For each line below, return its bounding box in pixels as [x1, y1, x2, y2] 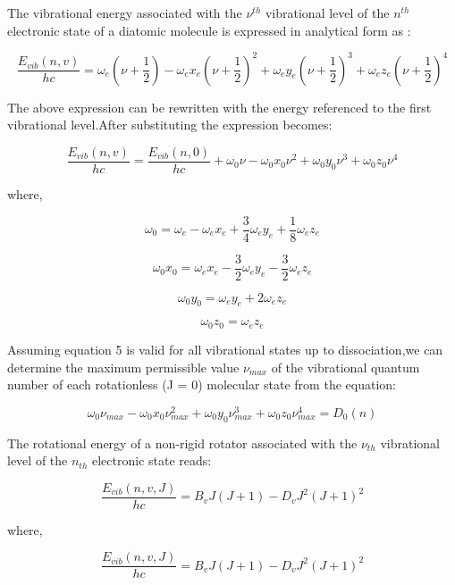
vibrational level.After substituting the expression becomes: [7, 115, 333, 134]
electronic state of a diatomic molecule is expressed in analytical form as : [7, 21, 411, 39]
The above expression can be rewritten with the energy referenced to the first [7, 97, 432, 116]
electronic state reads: [91, 451, 212, 470]
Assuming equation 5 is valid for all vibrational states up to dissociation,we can [7, 339, 443, 358]
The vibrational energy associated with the [7, 4, 242, 21]
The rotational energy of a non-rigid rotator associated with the [7, 433, 358, 452]
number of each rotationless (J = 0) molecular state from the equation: [7, 375, 396, 394]
